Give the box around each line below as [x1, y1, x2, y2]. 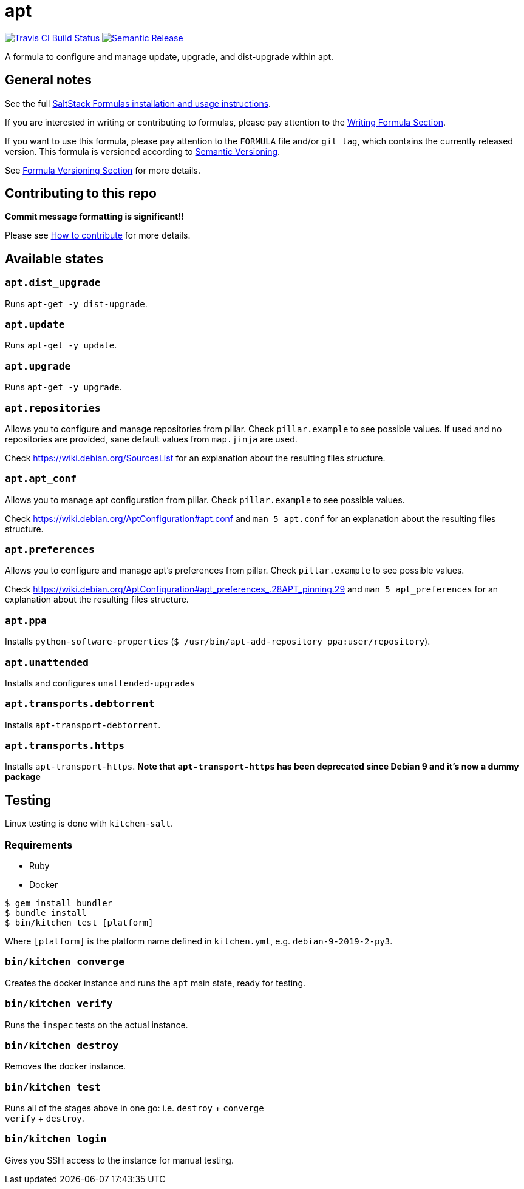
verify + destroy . [5, 1113, 84, 1123]
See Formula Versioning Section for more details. [5, 164, 200, 175]
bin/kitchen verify [5, 998, 113, 1010]
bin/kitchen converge [5, 956, 124, 968]
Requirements [5, 838, 73, 851]
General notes [5, 72, 92, 88]
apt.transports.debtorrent [5, 698, 155, 710]
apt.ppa [5, 614, 47, 626]
